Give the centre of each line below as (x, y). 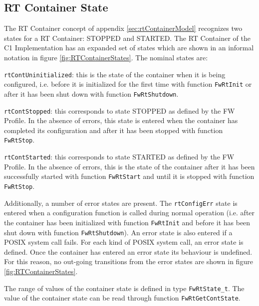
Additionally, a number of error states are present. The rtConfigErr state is (121, 203)
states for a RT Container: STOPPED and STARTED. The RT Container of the (127, 38)
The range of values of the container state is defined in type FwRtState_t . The (124, 288)
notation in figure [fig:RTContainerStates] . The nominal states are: (106, 57)
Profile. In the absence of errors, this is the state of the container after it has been (129, 166)
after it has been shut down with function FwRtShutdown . (91, 93)
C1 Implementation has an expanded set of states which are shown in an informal (129, 48)
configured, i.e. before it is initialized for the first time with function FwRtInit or (128, 84)
